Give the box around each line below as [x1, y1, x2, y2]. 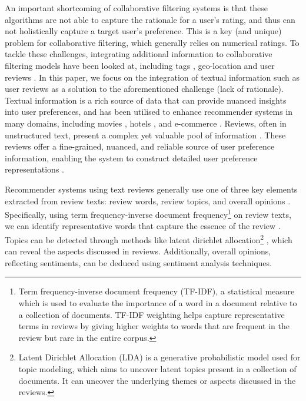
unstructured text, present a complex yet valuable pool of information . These [5, 128, 286, 141]
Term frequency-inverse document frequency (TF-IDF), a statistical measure [18, 285, 295, 297]
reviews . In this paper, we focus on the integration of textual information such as [5, 71, 300, 83]
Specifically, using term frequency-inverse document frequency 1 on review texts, [5, 207, 291, 220]
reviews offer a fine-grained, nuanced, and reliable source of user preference [5, 140, 275, 153]
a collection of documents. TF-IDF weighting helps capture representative [18, 308, 285, 320]
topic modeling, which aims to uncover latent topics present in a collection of [18, 362, 297, 375]
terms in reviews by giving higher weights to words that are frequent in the [18, 320, 290, 332]
